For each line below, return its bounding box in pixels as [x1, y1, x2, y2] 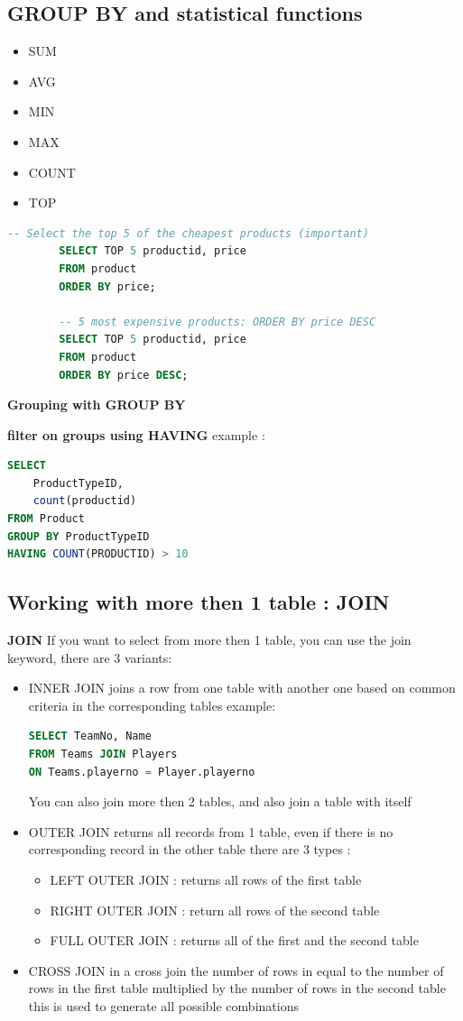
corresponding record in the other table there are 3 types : [28, 840, 351, 859]
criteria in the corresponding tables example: [28, 695, 276, 714]
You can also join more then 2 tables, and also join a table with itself [28, 792, 412, 811]
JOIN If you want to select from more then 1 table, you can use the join [7, 630, 412, 649]
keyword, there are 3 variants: [7, 648, 172, 667]
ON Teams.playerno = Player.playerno [28, 765, 255, 778]
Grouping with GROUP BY [7, 395, 186, 414]
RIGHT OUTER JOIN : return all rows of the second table [50, 900, 380, 919]
